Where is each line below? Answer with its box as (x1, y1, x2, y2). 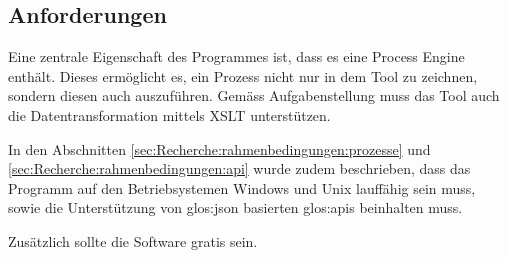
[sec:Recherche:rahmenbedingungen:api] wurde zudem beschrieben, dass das (8, 158, 471, 179)
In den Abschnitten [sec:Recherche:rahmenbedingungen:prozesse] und (8, 138, 431, 159)
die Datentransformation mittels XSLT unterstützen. (8, 104, 331, 125)
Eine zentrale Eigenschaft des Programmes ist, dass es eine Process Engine (8, 46, 465, 67)
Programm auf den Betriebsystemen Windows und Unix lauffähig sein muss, (8, 177, 476, 198)
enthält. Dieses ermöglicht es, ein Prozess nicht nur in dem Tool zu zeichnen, (8, 65, 478, 86)
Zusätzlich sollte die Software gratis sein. (8, 230, 258, 251)
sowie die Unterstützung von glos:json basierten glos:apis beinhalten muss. (8, 197, 463, 218)
